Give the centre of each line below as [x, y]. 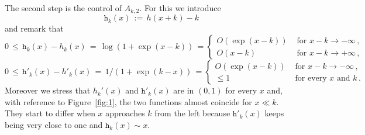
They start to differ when [50, 113]
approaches [125, 113]
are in [184, 90]
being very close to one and [54, 124]
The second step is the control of [63, 8]
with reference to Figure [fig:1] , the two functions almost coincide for [128, 101]
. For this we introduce [180, 8]
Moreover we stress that [48, 90]
